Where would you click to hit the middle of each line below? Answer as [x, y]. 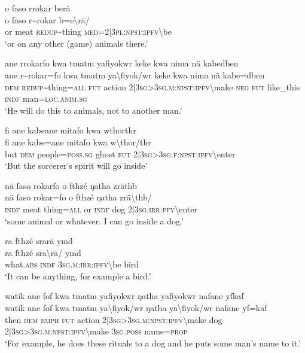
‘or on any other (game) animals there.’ [77, 43]
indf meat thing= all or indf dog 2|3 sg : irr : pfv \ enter [101, 209]
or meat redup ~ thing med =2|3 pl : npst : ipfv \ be [88, 31]
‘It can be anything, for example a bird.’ [78, 276]
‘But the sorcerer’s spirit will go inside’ [76, 165]
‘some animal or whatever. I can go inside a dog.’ [94, 220]
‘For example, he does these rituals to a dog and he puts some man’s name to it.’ [153, 343]
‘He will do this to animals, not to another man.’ [94, 110]
